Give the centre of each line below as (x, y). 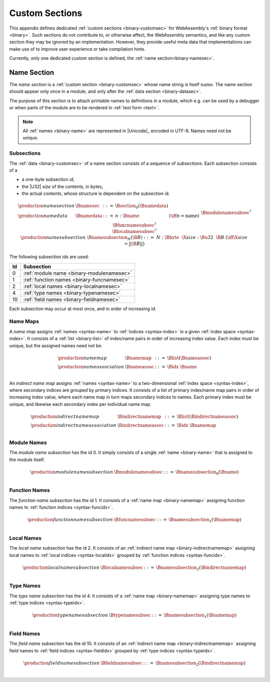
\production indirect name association (74, 425)
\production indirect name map (65, 416)
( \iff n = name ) (184, 216)
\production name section (46, 206)
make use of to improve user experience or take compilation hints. (77, 49)
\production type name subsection (70, 615)
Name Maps (24, 322)
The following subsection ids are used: (49, 257)
